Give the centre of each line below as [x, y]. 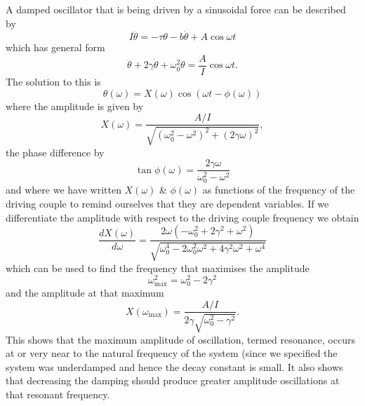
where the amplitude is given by [75, 106]
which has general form [55, 47]
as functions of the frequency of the [279, 190]
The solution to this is [53, 82]
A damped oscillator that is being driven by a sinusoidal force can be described [176, 9]
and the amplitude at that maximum [85, 293]
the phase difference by [55, 152]
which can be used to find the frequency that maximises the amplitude [158, 268]
